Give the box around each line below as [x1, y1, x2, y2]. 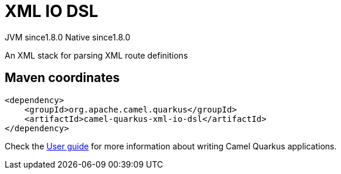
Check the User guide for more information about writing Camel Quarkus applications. [5, 141, 337, 151]
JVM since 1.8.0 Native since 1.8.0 [5, 32, 131, 42]
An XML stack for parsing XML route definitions [5, 50, 188, 60]
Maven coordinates [5, 70, 120, 86]
